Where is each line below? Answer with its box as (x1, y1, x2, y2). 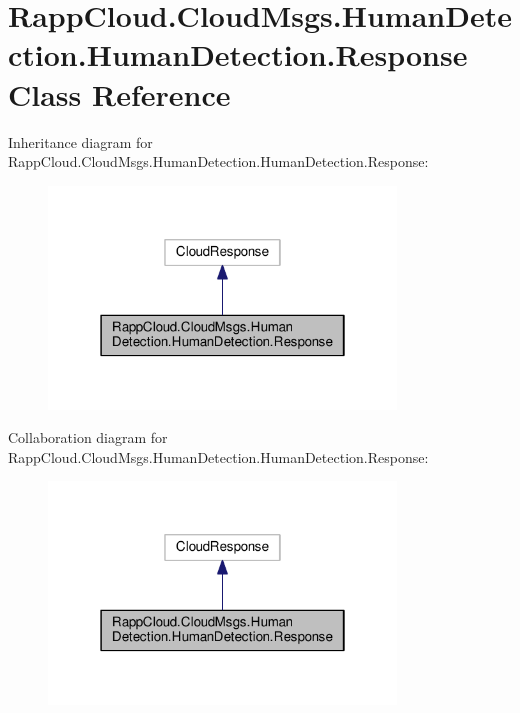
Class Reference (8, 73, 231, 114)
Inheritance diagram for (8, 131, 153, 152)
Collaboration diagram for (8, 427, 168, 448)
